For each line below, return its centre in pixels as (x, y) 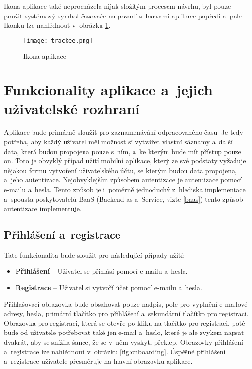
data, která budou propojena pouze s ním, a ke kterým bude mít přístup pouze (123, 151)
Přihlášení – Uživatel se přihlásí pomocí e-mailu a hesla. (101, 271)
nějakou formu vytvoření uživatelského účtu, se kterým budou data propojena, (120, 170)
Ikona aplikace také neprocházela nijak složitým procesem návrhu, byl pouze (118, 6)
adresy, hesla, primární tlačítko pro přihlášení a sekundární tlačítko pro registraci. (126, 313)
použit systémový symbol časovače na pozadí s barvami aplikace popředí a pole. (124, 15)
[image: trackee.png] (58, 41)
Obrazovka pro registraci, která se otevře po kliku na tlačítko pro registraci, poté (125, 323)
